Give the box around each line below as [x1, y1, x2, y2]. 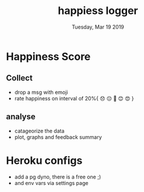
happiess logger [58, 4, 138, 18]
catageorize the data [14, 127, 65, 134]
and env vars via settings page [14, 179, 89, 186]
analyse [6, 112, 36, 122]
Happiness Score [6, 50, 91, 63]
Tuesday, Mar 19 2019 [72, 23, 124, 30]
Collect [6, 73, 33, 83]
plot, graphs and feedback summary [14, 133, 102, 141]
